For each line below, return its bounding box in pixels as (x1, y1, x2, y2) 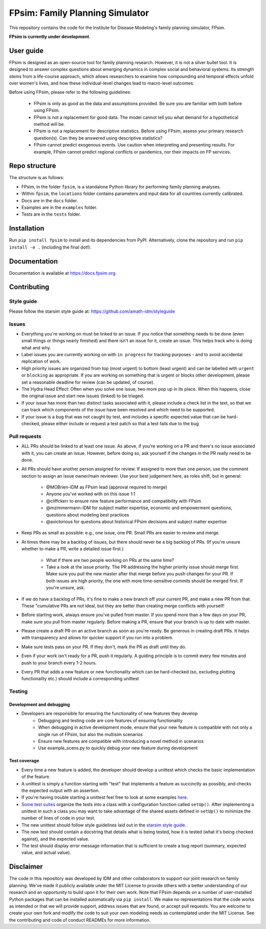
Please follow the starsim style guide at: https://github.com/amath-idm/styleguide (9, 308, 175, 314)
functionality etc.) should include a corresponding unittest (21, 676, 139, 682)
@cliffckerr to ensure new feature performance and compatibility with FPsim (46, 498, 201, 504)
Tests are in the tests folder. (21, 211, 81, 217)
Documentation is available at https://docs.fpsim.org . (9, 270, 117, 276)
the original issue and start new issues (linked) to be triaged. (21, 393, 144, 399)
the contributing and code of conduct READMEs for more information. (9, 917, 151, 923)
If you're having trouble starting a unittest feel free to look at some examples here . (21, 794, 188, 800)
